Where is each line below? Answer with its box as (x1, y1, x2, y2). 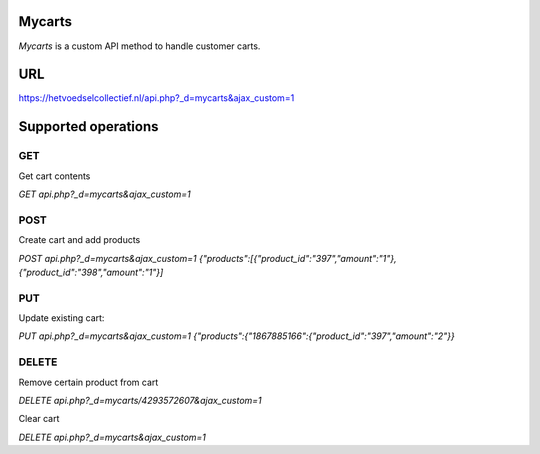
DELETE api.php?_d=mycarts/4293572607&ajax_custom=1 (18, 394, 262, 406)
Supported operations (18, 118, 159, 135)
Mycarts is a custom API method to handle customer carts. (18, 40, 261, 52)
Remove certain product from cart (18, 376, 159, 388)
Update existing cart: (18, 312, 105, 324)
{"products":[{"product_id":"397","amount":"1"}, (198, 252, 397, 264)
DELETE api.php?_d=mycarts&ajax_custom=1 (18, 431, 207, 443)
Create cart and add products (18, 234, 141, 246)
